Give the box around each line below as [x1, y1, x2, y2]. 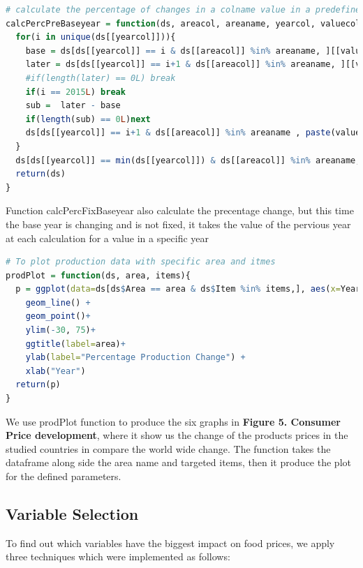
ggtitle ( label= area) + [25, 338, 126, 349]
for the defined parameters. [6, 469, 121, 483]
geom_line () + [25, 297, 91, 308]
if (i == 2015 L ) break [25, 87, 126, 97]
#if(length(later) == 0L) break [25, 73, 176, 83]
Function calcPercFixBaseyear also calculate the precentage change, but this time [6, 203, 354, 218]
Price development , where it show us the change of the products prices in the [6, 428, 348, 442]
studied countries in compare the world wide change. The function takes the [6, 441, 331, 456]
